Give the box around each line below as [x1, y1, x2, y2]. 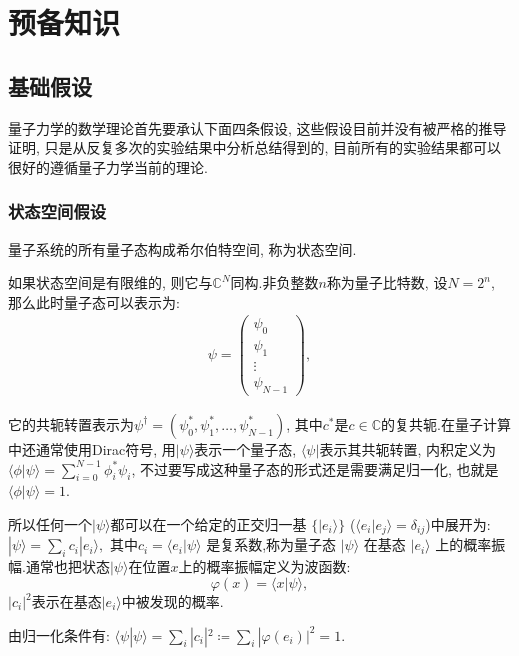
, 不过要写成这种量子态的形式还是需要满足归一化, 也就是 [131, 458, 499, 479]
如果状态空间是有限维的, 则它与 [8, 272, 213, 293]
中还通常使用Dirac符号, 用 [8, 438, 176, 459]
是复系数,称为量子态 [206, 534, 337, 555]
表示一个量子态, [194, 438, 297, 459]
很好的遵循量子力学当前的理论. [8, 156, 208, 177]
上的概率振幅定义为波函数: [178, 556, 351, 577]
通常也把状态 [25, 556, 110, 577]
